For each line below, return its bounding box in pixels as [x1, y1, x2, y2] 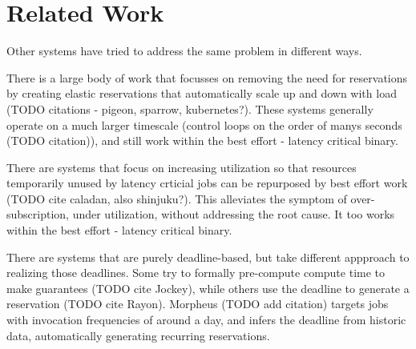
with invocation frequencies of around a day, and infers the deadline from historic [6, 311, 406, 328]
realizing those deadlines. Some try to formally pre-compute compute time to [6, 264, 386, 281]
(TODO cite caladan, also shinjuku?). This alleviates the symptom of [6, 190, 347, 207]
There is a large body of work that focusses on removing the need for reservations [6, 69, 408, 86]
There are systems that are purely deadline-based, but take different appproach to [6, 248, 410, 265]
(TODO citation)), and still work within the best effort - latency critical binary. [6, 132, 398, 149]
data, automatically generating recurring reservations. [6, 327, 270, 343]
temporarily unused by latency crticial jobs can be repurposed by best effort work [6, 174, 408, 191]
